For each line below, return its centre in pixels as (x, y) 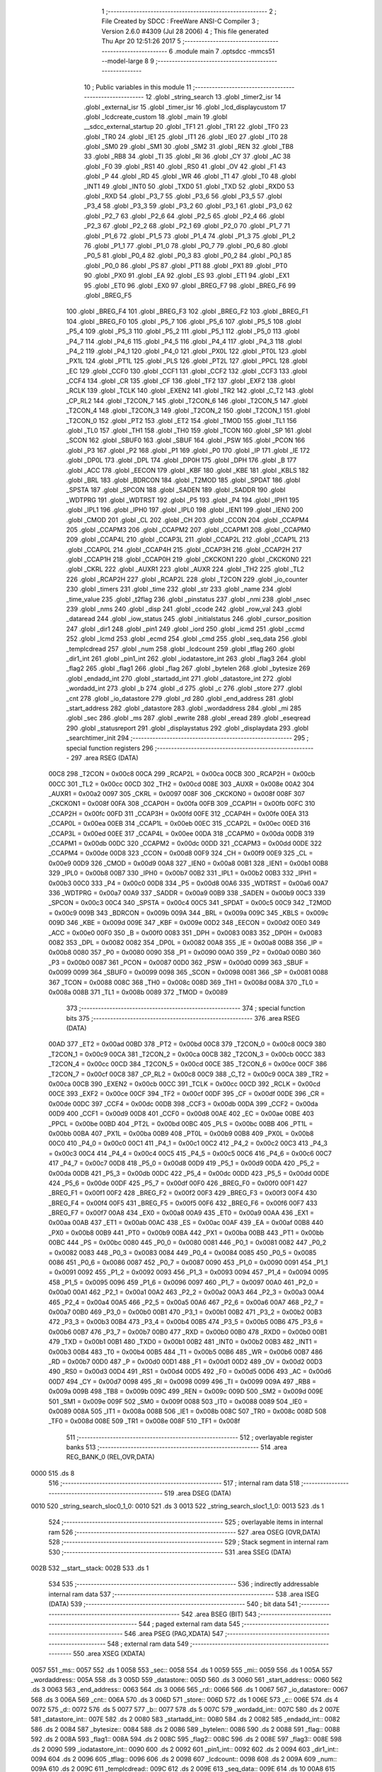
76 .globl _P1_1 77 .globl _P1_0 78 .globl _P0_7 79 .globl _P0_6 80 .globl (186, 245)
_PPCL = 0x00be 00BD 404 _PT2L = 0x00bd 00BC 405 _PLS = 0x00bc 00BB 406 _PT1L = (181, 1123)
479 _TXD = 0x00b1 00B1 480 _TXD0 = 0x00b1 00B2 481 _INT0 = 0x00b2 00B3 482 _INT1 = (183, 1342)
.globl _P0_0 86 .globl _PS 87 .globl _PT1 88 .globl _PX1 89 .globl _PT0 (186, 265)
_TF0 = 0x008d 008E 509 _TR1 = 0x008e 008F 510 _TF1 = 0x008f (144, 1421)
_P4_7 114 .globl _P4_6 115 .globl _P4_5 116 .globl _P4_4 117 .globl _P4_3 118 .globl (184, 341)
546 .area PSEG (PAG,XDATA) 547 (174, 1634)
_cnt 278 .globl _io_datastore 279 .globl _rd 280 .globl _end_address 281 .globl (180, 698)
